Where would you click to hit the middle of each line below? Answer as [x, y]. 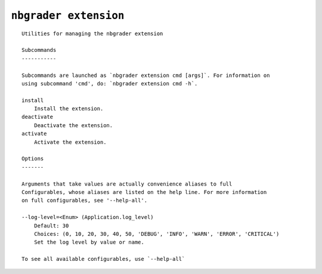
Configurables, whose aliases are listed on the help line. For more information [144, 192]
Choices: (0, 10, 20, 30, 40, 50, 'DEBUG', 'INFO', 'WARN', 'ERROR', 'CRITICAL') [157, 234]
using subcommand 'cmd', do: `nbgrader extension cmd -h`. [110, 83]
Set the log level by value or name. [89, 242]
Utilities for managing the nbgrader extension [92, 33]
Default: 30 [51, 226]
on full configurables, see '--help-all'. [85, 201]
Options [33, 159]
